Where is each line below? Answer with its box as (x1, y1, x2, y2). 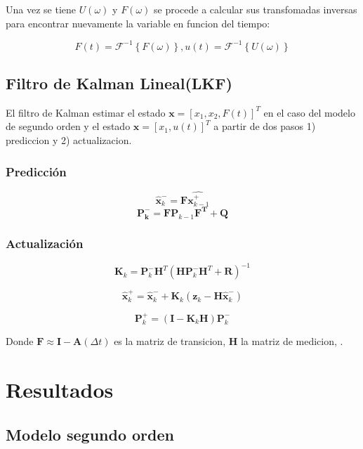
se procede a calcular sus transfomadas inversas (153, 2, 357, 16)
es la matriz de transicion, (114, 334, 226, 349)
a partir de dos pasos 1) (213, 119, 316, 134)
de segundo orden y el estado (6, 119, 131, 134)
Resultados (6, 375, 114, 404)
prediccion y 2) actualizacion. (6, 133, 132, 148)
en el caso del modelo (263, 105, 355, 119)
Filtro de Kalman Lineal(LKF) (6, 72, 232, 94)
